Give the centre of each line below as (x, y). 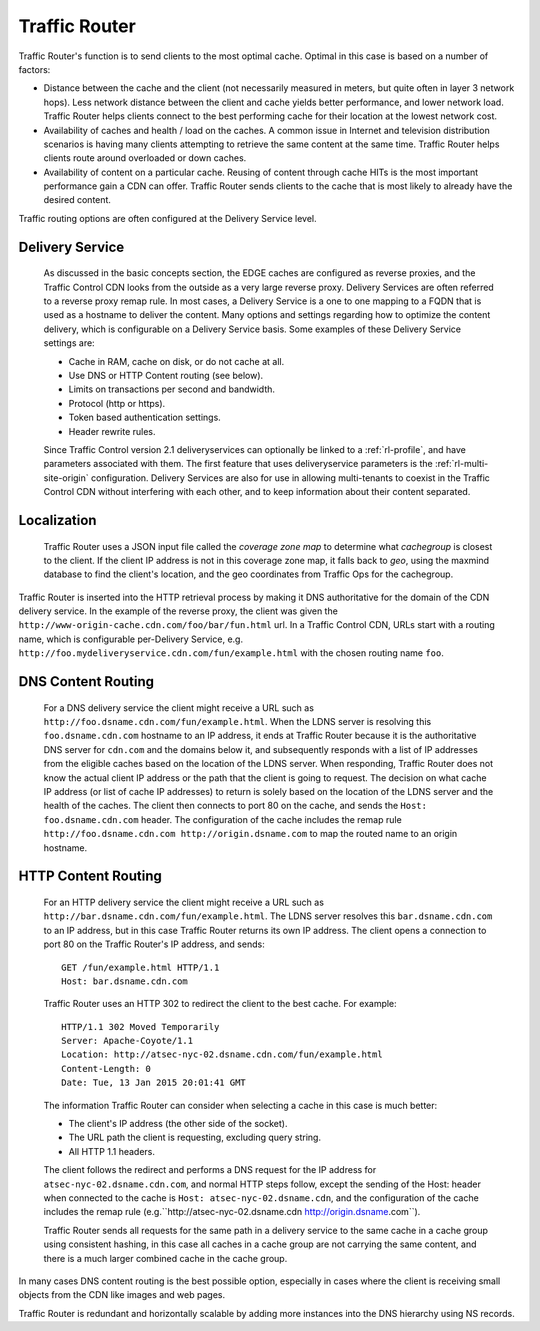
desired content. (77, 200)
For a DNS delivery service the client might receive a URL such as (179, 707)
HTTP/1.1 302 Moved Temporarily (140, 1026)
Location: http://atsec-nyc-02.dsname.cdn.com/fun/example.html (222, 1054)
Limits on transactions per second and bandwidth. (171, 389)
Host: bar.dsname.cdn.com (125, 981)
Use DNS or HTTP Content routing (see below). (166, 375)
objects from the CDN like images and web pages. (121, 1295)
